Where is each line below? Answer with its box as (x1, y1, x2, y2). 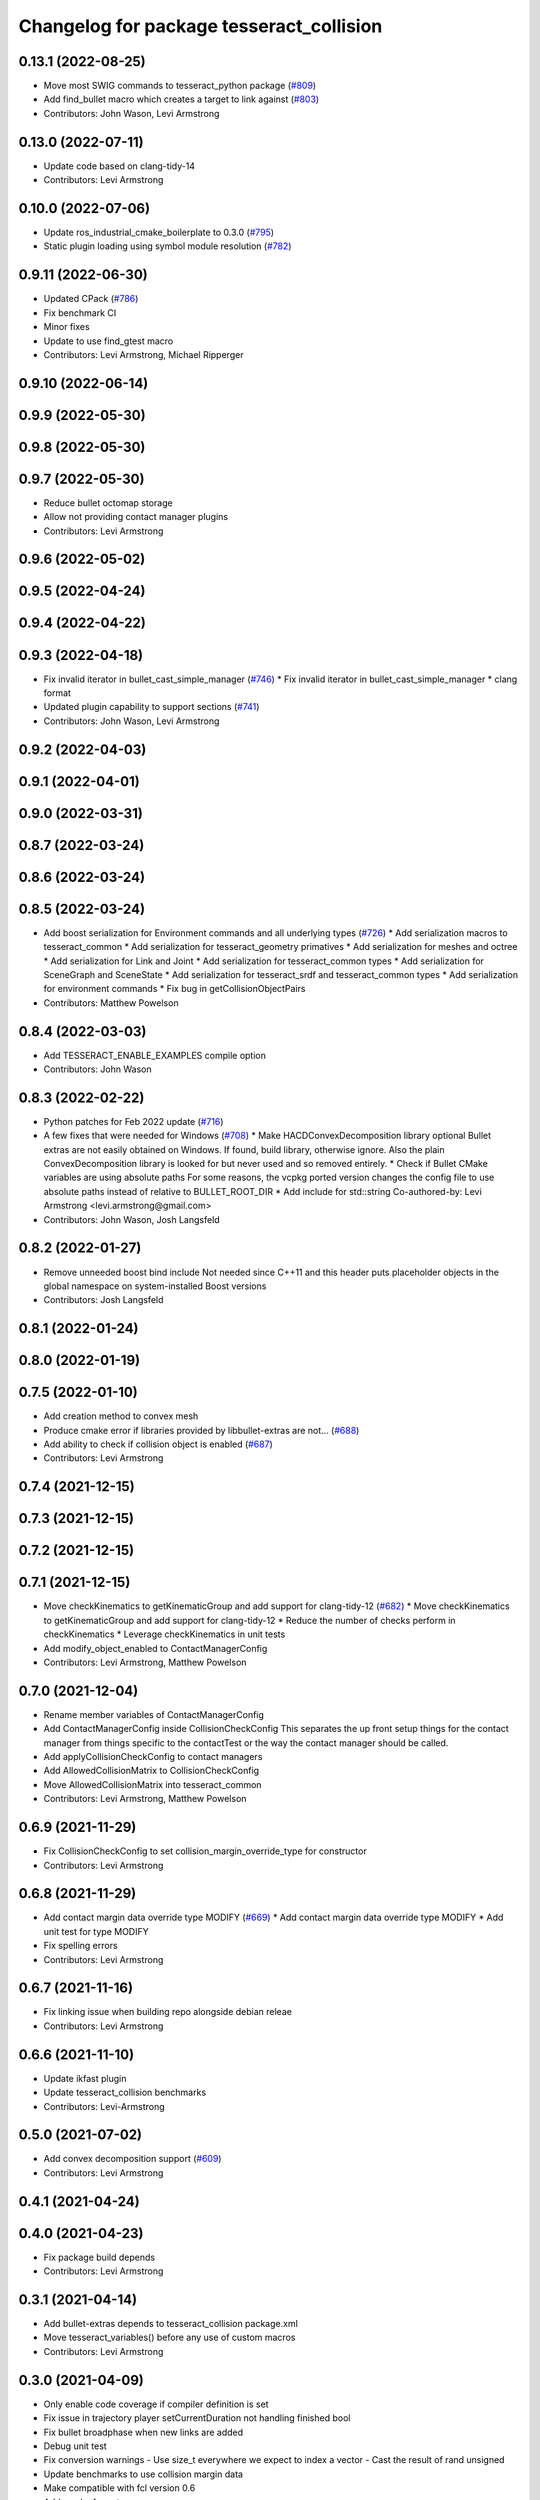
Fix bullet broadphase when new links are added (43, 2426, 244, 2438)
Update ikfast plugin (43, 2072, 127, 2084)
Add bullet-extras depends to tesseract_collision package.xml (43, 2318, 299, 2330)
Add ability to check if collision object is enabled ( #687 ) (43, 1438, 274, 1450)
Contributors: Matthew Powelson (43, 996, 179, 1009)
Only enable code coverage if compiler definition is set (43, 2398, 269, 2410)
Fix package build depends (43, 2251, 155, 2263)
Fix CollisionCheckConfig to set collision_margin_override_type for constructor (43, 1845, 367, 1857)
